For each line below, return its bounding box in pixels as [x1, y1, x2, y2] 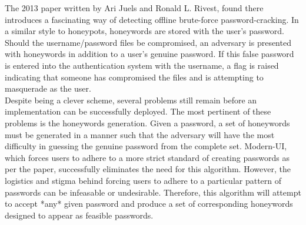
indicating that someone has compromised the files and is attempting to [5, 70, 264, 83]
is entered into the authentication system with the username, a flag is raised [5, 59, 279, 71]
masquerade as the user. [5, 82, 91, 95]
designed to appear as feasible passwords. [5, 209, 154, 221]
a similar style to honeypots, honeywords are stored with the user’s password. [5, 25, 284, 37]
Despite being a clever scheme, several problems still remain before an [5, 93, 257, 106]
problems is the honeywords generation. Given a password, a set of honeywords [5, 116, 290, 129]
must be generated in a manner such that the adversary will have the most [5, 128, 275, 140]
